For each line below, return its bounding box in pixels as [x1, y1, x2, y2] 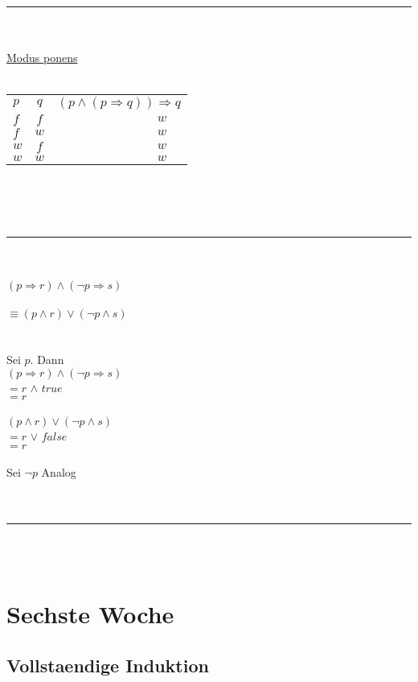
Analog [41, 464, 76, 481]
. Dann [30, 351, 64, 368]
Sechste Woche [6, 597, 174, 630]
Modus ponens [6, 49, 78, 66]
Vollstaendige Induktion [6, 652, 209, 677]
